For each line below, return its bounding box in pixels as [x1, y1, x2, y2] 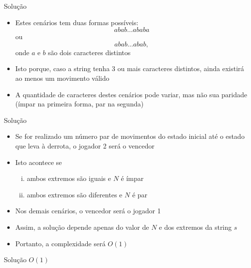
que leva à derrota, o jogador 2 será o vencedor [15, 140, 155, 150]
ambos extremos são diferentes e [27, 189, 123, 199]
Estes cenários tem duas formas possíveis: [15, 17, 139, 27]
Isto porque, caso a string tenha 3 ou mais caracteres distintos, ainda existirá [15, 63, 244, 74]
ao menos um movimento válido [15, 73, 110, 83]
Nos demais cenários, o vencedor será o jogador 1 [15, 206, 161, 216]
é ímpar [121, 173, 144, 183]
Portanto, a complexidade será [15, 238, 106, 248]
